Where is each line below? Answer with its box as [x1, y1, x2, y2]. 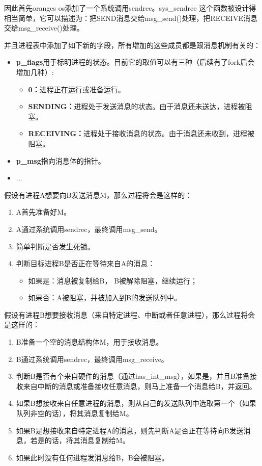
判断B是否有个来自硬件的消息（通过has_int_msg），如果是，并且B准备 [16, 371, 250, 381]
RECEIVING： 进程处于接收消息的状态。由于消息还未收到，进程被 [28, 128, 255, 139]
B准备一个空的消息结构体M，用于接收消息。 [16, 336, 163, 347]
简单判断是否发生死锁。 [16, 241, 95, 251]
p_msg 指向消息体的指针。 [16, 155, 105, 166]
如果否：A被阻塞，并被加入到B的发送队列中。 [28, 292, 182, 303]
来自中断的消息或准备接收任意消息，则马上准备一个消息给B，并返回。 [23, 380, 256, 391]
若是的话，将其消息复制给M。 [30, 435, 130, 446]
